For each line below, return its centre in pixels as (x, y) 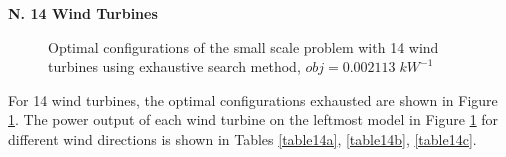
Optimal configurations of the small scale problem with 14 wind (243, 46)
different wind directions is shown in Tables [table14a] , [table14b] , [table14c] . (242, 138)
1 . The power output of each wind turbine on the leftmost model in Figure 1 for (253, 119)
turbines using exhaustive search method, (174, 66)
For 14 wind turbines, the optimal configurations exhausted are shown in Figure (253, 99)
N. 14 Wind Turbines (83, 13)
